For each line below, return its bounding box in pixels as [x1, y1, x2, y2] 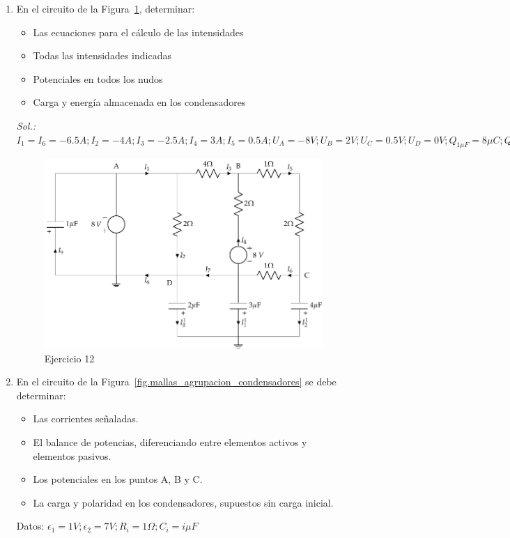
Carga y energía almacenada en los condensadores [33, 95, 246, 109]
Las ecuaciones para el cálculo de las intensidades [33, 24, 244, 39]
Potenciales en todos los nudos [33, 71, 163, 86]
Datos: [16, 518, 45, 533]
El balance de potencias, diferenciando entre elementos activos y [33, 434, 307, 449]
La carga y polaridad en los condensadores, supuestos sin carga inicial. [33, 495, 334, 509]
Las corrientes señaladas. [33, 411, 139, 426]
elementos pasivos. [33, 448, 111, 463]
